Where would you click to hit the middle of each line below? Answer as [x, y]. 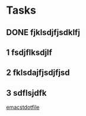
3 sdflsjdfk [26, 93]
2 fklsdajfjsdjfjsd [38, 73]
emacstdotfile [23, 107]
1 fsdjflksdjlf [29, 52]
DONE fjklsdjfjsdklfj [43, 32]
